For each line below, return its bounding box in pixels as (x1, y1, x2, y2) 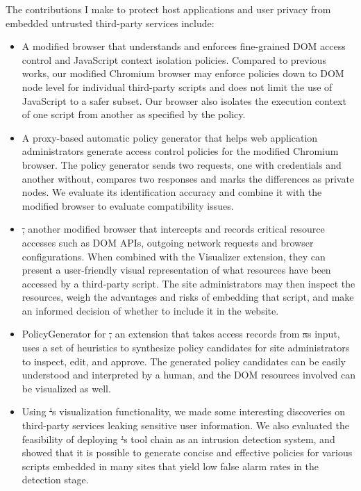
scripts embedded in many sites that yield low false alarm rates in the (22, 458, 319, 473)
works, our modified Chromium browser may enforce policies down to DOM (22, 66, 344, 81)
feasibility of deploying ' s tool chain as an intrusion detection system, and (22, 431, 335, 446)
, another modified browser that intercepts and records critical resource (22, 222, 325, 236)
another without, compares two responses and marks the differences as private (22, 171, 355, 185)
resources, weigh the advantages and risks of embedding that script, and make (22, 290, 354, 304)
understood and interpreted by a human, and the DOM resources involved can (22, 367, 355, 382)
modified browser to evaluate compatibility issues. (22, 198, 234, 213)
